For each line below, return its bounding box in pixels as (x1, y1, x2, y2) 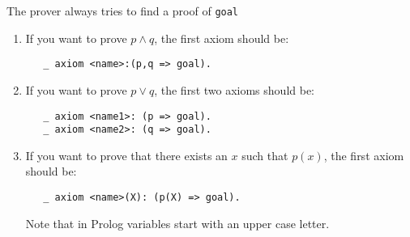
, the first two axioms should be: (154, 81, 315, 98)
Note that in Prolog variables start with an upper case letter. (25, 214, 330, 231)
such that (241, 146, 288, 163)
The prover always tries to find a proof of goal (6, 2, 239, 19)
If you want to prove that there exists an (25, 146, 228, 163)
